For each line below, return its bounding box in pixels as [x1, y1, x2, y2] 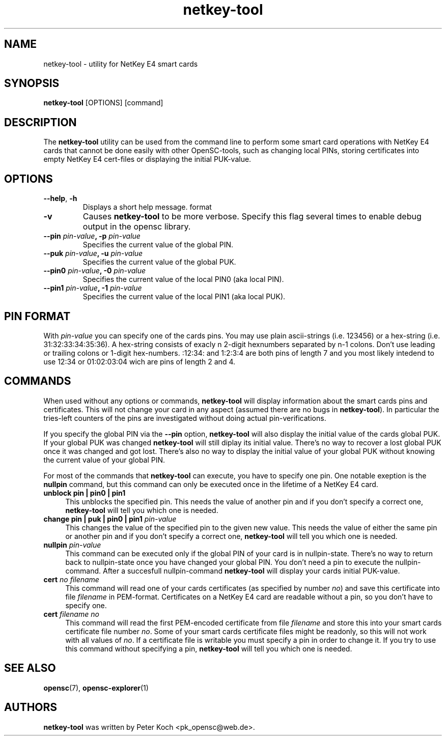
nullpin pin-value [43, 540, 101, 549]
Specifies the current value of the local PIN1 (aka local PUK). [82, 292, 286, 301]
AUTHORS [4, 701, 58, 714]
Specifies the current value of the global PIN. [82, 240, 234, 249]
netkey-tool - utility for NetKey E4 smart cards [43, 59, 198, 68]
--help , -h [43, 194, 77, 203]
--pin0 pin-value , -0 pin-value [43, 266, 146, 275]
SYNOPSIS [4, 77, 60, 90]
